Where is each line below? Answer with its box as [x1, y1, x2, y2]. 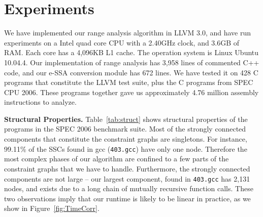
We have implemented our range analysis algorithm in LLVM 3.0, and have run [4, 27, 251, 38]
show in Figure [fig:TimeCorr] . [4, 203, 100, 213]
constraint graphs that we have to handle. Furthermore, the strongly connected [4, 163, 250, 173]
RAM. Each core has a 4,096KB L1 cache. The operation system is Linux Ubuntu [4, 47, 259, 58]
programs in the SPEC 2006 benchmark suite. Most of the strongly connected [4, 123, 246, 134]
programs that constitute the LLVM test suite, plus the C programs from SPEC [4, 77, 253, 88]
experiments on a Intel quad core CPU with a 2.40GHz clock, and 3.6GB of [4, 37, 240, 48]
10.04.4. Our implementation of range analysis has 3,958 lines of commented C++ [4, 57, 259, 67]
